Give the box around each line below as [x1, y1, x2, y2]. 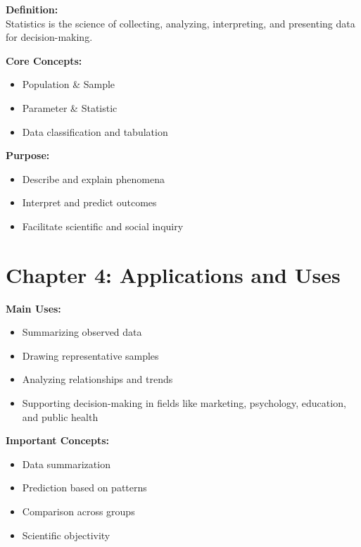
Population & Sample [22, 77, 115, 92]
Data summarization [22, 456, 110, 471]
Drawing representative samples [22, 348, 159, 363]
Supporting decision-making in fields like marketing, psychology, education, [22, 396, 346, 410]
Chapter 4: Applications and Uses [6, 260, 341, 289]
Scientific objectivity [22, 527, 110, 542]
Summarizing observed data [22, 325, 142, 339]
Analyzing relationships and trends [22, 372, 173, 386]
